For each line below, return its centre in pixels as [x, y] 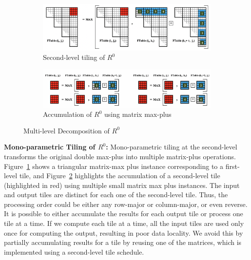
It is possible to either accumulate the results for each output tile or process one [124, 214]
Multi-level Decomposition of [67, 130]
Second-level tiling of [74, 57]
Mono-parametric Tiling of [50, 147]
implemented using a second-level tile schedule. [74, 251]
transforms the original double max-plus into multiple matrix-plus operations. [120, 156]
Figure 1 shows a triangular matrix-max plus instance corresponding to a [114, 166]
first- [232, 166]
